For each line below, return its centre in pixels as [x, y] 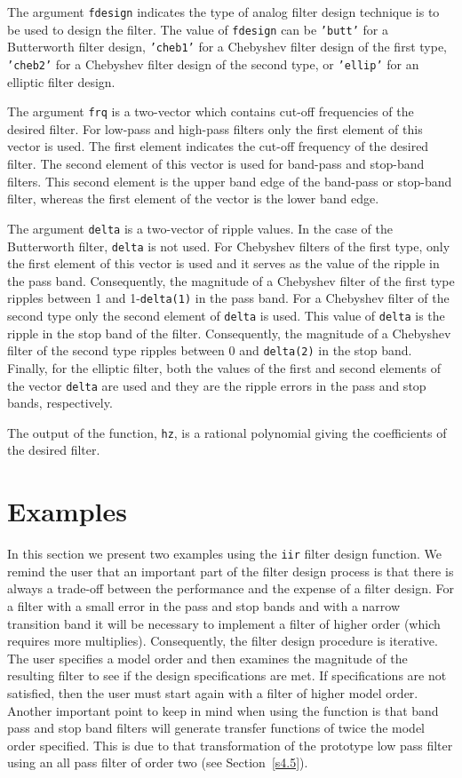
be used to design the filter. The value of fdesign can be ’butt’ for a [198, 29]
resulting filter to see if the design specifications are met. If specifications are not [227, 675]
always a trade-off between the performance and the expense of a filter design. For [231, 588]
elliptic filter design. [61, 81]
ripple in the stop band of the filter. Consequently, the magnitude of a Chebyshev [229, 333]
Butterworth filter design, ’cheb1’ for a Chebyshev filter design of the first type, [227, 47]
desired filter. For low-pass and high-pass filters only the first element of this [215, 128]
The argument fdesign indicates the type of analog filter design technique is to [223, 12]
